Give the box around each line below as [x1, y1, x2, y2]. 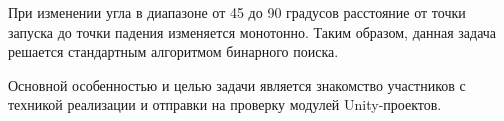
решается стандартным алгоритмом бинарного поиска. [8, 41, 339, 62]
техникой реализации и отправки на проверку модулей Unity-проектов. [8, 94, 442, 115]
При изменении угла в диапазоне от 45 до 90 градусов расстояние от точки [8, 2, 466, 22]
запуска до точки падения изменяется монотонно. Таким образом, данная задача [8, 21, 497, 42]
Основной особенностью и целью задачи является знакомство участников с [8, 74, 466, 95]
